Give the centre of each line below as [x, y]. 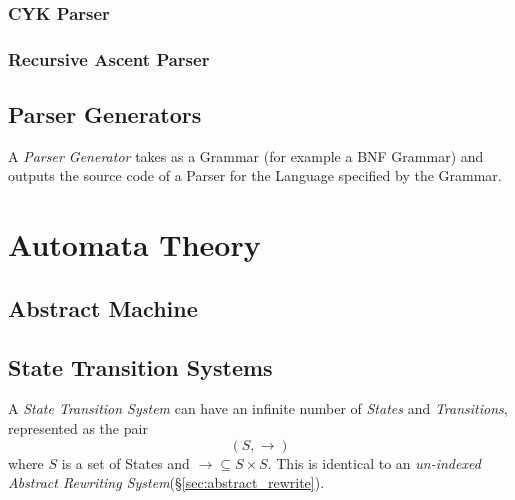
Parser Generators [105, 114]
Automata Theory [134, 244]
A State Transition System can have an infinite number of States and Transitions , [258, 408]
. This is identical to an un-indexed [374, 462]
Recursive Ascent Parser [109, 58]
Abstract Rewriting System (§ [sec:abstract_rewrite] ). [166, 482]
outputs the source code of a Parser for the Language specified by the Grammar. [255, 175]
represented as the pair [78, 428]
